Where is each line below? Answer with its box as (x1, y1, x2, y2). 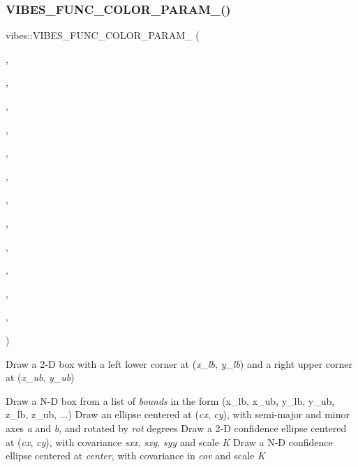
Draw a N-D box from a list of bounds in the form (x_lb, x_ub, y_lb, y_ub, (6, 393, 335, 408)
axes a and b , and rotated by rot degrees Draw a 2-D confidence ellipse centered (6, 420, 347, 435)
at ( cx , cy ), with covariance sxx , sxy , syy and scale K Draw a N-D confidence (6, 434, 333, 449)
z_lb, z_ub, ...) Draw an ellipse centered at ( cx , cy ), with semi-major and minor (6, 407, 350, 422)
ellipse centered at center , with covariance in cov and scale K (6, 448, 265, 463)
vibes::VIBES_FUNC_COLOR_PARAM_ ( (6, 28, 200, 43)
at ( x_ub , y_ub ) (6, 370, 75, 385)
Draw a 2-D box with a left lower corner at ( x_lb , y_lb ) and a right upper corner (6, 356, 353, 371)
